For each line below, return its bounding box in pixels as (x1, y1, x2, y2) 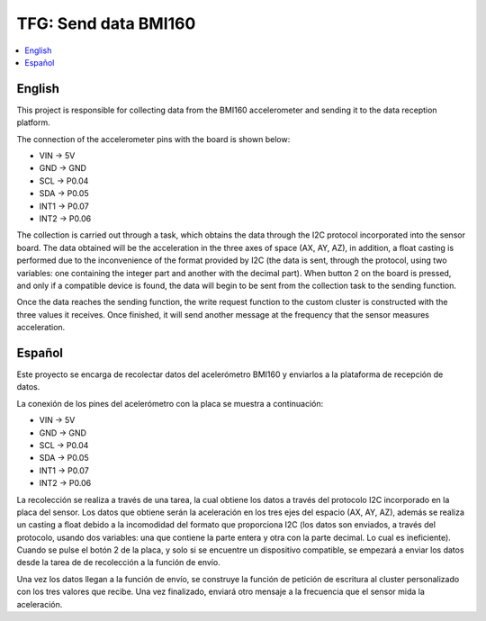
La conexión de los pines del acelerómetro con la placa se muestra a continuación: (16, 398, 324, 409)
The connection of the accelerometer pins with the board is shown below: (16, 133, 291, 144)
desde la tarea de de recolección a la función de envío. (16, 557, 220, 568)
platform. (16, 117, 51, 128)
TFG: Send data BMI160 (16, 13, 196, 33)
